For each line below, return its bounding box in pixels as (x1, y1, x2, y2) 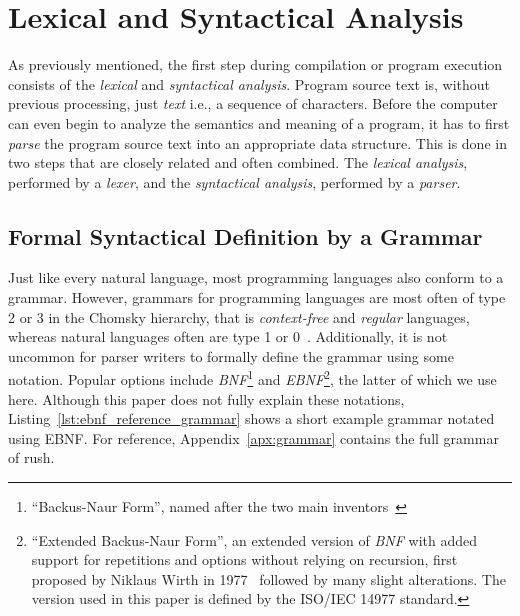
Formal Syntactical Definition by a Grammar (8, 220, 483, 251)
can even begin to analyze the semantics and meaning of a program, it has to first (8, 112, 510, 133)
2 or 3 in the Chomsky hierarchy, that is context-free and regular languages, (8, 306, 470, 327)
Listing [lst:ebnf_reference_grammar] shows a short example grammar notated (8, 408, 495, 429)
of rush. (8, 447, 55, 468)
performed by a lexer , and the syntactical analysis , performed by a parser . (8, 171, 461, 192)
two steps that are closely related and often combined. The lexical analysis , (8, 152, 468, 173)
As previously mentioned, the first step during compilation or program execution (8, 54, 503, 75)
